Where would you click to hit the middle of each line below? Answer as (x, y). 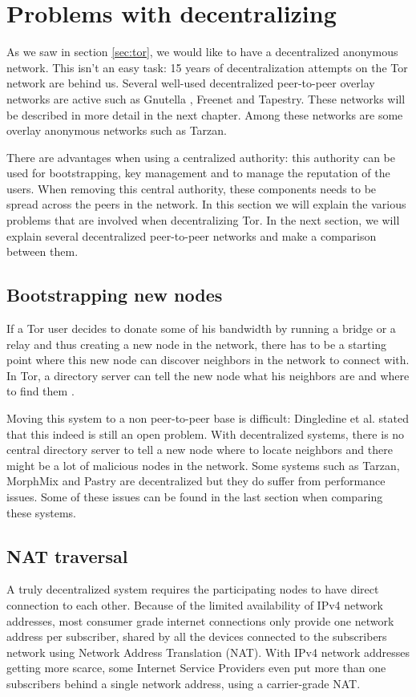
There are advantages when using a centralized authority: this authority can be (201, 157)
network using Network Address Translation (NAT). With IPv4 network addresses (208, 652)
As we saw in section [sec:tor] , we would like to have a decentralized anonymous (202, 52)
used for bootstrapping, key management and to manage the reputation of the (198, 173)
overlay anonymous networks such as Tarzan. (117, 130)
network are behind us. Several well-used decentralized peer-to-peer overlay (191, 83)
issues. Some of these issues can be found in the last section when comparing (195, 496)
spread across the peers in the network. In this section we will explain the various (206, 204)
